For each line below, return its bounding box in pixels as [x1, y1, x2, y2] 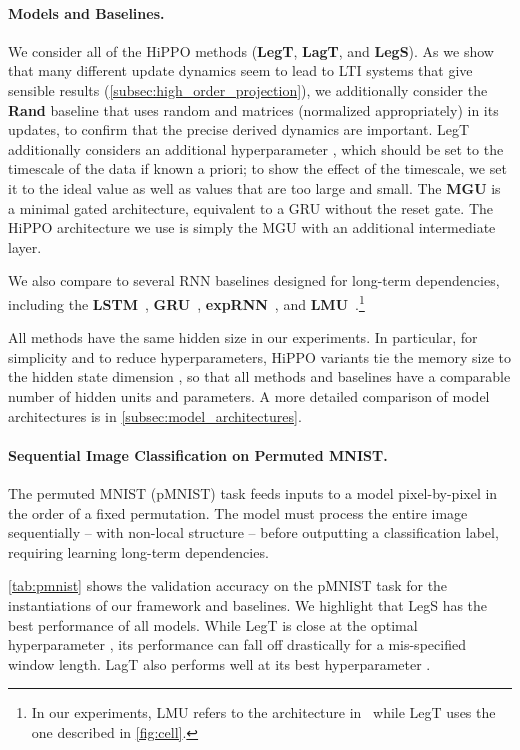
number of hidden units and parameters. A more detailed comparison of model [8, 385, 490, 406]
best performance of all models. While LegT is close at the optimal [8, 614, 418, 635]
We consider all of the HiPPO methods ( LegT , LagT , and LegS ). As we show [8, 40, 494, 61]
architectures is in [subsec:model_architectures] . [8, 405, 302, 426]
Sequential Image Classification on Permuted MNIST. [8, 444, 388, 465]
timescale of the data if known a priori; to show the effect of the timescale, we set [8, 158, 507, 179]
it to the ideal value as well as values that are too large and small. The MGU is [8, 177, 501, 198]
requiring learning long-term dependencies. [8, 541, 269, 562]
